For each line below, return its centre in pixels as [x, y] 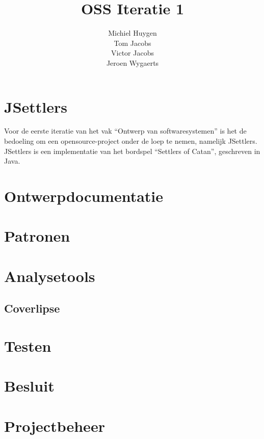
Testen [28, 345]
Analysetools [50, 276]
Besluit [29, 386]
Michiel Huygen [133, 33]
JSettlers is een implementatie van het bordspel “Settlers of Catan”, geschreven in [132, 151]
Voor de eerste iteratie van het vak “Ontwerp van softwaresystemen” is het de [125, 131]
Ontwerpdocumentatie [84, 196]
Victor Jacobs [133, 53]
